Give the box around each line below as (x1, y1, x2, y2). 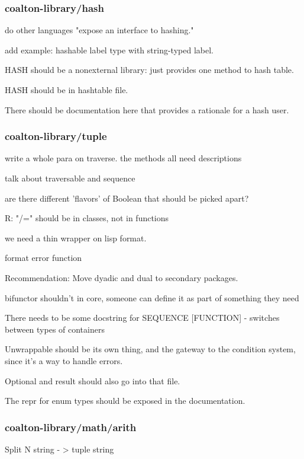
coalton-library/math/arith (5, 419, 137, 434)
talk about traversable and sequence (5, 172, 135, 184)
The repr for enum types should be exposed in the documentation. (5, 394, 245, 407)
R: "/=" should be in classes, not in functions (5, 212, 169, 224)
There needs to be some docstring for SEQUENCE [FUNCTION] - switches (5, 311, 280, 324)
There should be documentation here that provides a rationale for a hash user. (5, 103, 289, 116)
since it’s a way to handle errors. (5, 354, 123, 366)
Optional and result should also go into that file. (5, 374, 180, 387)
